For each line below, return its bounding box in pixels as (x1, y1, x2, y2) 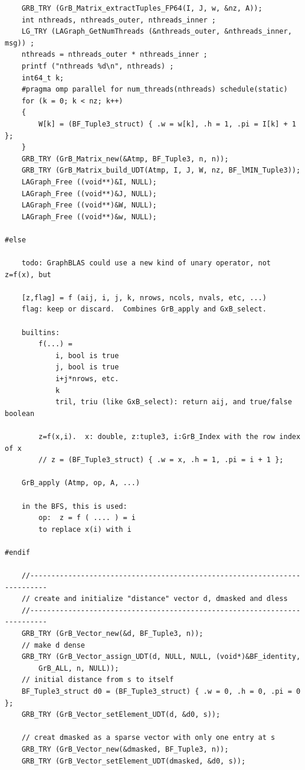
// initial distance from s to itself (21, 675, 174, 684)
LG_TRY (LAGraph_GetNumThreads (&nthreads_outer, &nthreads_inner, (21, 27, 292, 36)
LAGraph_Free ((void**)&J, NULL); (21, 189, 157, 198)
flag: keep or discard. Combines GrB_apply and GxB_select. (21, 305, 267, 314)
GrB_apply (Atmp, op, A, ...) (21, 479, 140, 488)
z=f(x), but (5, 270, 51, 279)
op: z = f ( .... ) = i (38, 514, 136, 522)
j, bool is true (55, 363, 119, 372)
